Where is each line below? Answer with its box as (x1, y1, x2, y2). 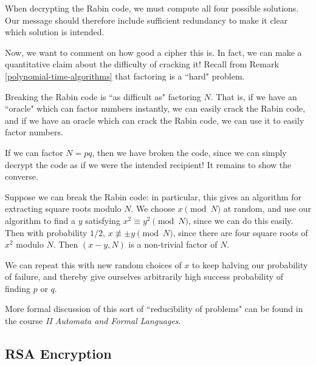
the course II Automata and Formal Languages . (5, 314, 181, 327)
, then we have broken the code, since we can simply (92, 146, 287, 158)
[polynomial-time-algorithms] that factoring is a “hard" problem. (5, 69, 245, 82)
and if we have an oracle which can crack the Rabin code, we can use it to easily (5, 114, 304, 126)
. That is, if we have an (210, 90, 297, 103)
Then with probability (5, 226, 88, 239)
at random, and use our (223, 202, 311, 215)
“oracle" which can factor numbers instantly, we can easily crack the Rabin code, (5, 102, 306, 115)
